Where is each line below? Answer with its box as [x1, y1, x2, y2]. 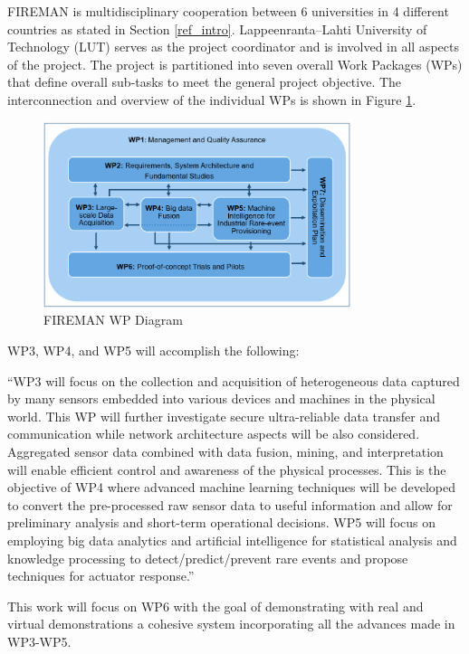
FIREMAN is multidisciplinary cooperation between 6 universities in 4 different [7, 2, 449, 20]
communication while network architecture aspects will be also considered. [7, 424, 420, 443]
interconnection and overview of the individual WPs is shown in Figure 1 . [7, 90, 416, 109]
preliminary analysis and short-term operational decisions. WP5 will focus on [7, 513, 436, 532]
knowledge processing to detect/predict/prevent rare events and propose [7, 548, 408, 567]
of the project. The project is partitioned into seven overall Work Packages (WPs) [7, 54, 463, 73]
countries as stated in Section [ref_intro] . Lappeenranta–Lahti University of [7, 19, 427, 38]
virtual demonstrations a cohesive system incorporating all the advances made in [7, 614, 455, 633]
